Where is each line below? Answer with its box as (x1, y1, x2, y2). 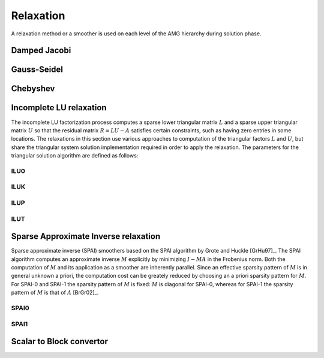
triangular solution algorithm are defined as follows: (11, 152, 139, 159)
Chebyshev (11, 84, 55, 94)
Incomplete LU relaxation (11, 102, 107, 113)
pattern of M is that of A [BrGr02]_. (11, 289, 99, 296)
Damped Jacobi (11, 45, 71, 56)
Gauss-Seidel (11, 65, 63, 75)
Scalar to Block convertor (11, 336, 108, 347)
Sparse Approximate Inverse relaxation (11, 231, 161, 242)
